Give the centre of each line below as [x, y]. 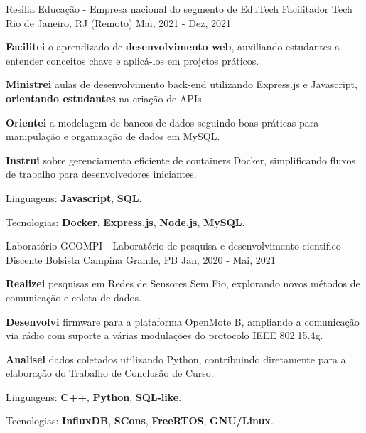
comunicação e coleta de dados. [74, 297]
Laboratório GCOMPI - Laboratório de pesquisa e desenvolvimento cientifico [173, 246]
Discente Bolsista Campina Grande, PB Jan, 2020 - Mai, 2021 [141, 259]
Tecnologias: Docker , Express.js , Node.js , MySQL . [125, 221]
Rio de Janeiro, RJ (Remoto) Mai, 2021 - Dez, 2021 [118, 22]
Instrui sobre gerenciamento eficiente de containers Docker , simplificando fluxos [181, 160]
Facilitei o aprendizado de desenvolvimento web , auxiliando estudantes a [173, 47]
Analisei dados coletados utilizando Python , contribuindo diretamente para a [176, 359]
